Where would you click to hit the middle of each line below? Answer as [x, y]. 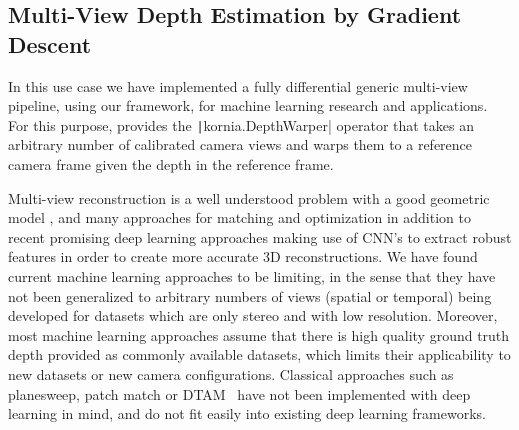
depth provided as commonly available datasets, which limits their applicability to [259, 354]
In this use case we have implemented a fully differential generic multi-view [238, 85]
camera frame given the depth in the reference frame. [171, 164]
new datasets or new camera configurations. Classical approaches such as [231, 373]
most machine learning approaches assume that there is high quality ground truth [259, 334]
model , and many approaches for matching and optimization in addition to [239, 217]
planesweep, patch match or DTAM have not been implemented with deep [239, 393]
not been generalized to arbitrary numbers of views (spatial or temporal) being [250, 295]
